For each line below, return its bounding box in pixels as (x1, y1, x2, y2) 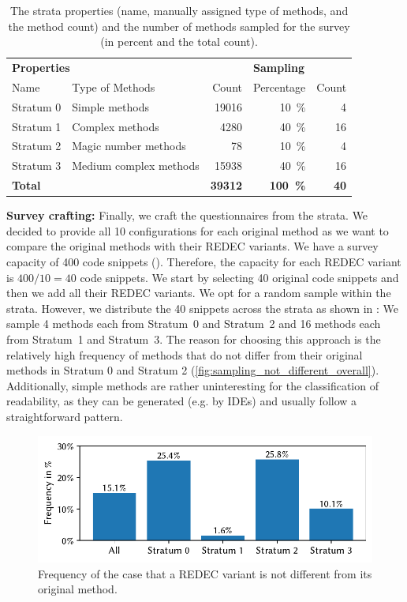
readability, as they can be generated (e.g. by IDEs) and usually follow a (6, 393, 357, 409)
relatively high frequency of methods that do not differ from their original (6, 346, 363, 363)
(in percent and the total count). (100, 33, 258, 50)
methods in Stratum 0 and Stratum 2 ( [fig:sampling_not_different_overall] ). (6, 362, 379, 378)
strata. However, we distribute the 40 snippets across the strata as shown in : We (6, 299, 399, 316)
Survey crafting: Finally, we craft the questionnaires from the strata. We (6, 207, 368, 224)
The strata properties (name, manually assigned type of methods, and (9, 2, 349, 18)
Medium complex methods (72, 157, 200, 174)
